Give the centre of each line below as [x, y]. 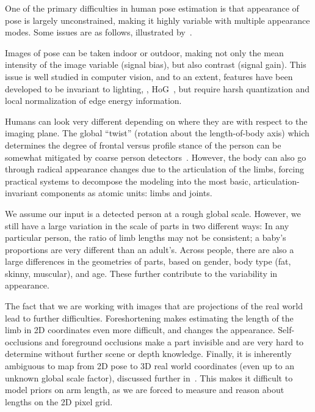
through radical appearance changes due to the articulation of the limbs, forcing [154, 169]
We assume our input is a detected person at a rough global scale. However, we [153, 213]
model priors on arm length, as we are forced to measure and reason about [145, 390]
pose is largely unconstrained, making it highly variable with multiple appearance [157, 20]
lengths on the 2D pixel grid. [59, 401]
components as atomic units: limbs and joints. [126, 193]
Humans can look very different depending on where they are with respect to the [156, 121]
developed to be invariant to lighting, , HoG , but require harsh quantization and [157, 88]
